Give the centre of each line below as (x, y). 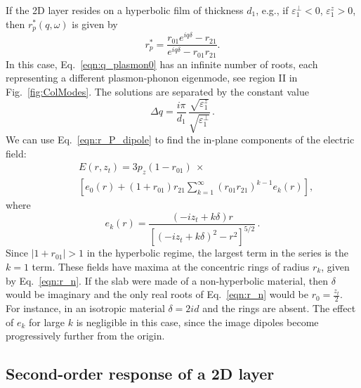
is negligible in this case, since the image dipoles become (197, 322)
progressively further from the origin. (85, 336)
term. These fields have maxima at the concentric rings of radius (171, 266)
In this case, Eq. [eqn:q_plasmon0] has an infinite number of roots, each (162, 64)
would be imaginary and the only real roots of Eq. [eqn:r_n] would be (157, 294)
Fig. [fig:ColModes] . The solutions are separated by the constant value (157, 91)
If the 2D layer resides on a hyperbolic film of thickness (125, 10)
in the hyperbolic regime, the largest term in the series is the (217, 253)
